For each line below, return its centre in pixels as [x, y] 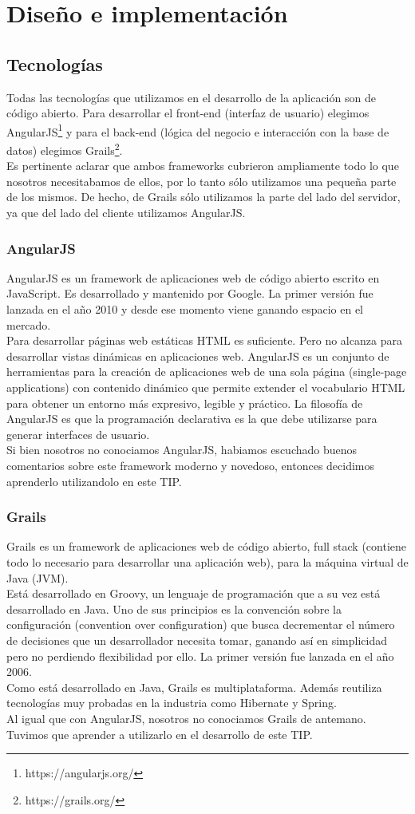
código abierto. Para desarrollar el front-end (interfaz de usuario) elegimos [188, 113]
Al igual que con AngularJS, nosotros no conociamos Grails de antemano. [186, 718]
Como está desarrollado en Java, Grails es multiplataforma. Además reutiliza [194, 687]
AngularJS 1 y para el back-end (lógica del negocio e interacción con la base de [198, 130]
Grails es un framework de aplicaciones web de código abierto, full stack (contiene [207, 546]
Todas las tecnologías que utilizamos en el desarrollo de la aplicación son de [191, 97]
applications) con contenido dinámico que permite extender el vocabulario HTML [206, 387]
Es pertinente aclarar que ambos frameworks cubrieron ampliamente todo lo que [203, 166]
